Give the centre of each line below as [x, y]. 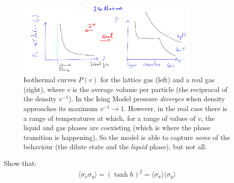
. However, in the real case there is [176, 108]
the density [40, 99]
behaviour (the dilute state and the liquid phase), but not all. [115, 147]
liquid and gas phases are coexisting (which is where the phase [117, 127]
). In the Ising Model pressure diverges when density [147, 99]
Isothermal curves [50, 80]
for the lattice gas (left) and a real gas [158, 80]
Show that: [20, 163]
